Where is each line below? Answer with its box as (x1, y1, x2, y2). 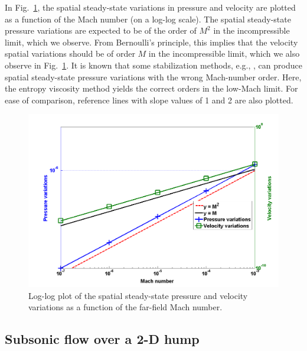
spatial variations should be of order (5, 47, 135, 60)
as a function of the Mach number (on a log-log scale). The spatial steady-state (5, 12, 291, 25)
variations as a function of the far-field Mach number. (28, 301, 223, 313)
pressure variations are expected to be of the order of (5, 24, 197, 37)
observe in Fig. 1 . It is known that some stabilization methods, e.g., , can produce (5, 58, 302, 71)
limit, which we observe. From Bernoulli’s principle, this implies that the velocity (5, 35, 298, 48)
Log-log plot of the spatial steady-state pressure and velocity (28, 289, 248, 301)
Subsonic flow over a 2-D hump (5, 330, 200, 348)
